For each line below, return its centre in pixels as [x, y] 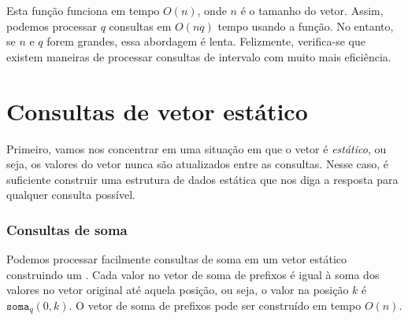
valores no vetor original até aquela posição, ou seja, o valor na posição [178, 290]
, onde [212, 10]
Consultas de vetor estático [157, 110]
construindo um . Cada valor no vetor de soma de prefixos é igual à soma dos [193, 274]
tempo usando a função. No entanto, [306, 26]
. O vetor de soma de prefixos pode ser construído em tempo [215, 305]
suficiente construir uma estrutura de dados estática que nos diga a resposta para [202, 179]
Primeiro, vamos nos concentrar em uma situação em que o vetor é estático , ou [197, 148]
